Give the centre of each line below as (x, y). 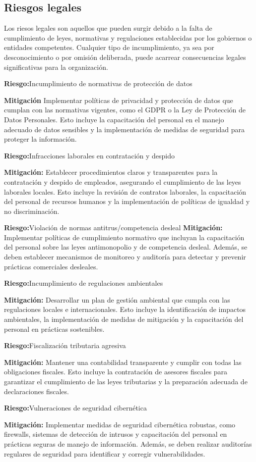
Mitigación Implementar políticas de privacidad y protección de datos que (119, 100)
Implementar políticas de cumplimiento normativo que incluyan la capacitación (124, 237)
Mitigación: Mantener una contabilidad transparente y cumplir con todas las (123, 362)
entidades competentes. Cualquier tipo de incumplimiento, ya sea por (109, 47)
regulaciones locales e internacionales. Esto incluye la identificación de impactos (125, 309)
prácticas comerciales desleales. (51, 266)
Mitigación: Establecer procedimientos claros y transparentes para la (111, 172)
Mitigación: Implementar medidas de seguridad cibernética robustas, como (120, 424)
